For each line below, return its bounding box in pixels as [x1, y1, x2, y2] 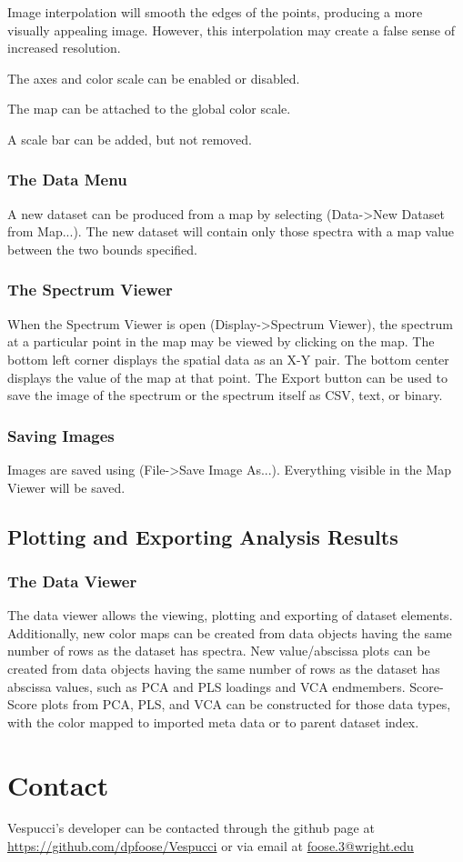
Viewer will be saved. [7, 477, 126, 496]
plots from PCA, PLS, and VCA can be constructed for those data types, [41, 695, 451, 714]
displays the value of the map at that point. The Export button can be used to [7, 367, 448, 386]
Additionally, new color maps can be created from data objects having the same [7, 623, 452, 642]
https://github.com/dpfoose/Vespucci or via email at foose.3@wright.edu [7, 837, 414, 856]
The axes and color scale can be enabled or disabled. [7, 68, 300, 87]
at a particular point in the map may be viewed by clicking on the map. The [7, 332, 435, 351]
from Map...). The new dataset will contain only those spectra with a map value [7, 222, 455, 241]
